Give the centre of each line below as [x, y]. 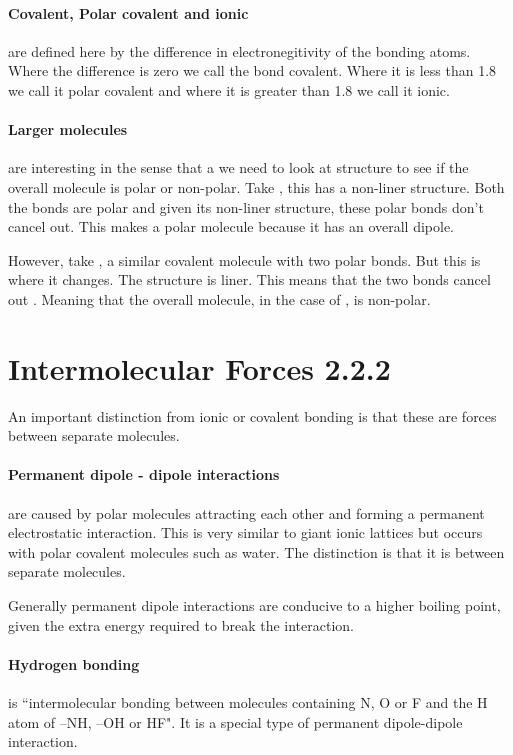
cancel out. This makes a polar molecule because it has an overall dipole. [231, 226]
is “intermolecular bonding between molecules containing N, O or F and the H [248, 702]
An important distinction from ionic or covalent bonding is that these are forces [252, 415]
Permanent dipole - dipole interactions [144, 474]
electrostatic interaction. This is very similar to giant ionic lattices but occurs [245, 532]
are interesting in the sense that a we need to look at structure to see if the [238, 167]
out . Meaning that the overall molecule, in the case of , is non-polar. [219, 298]
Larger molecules [68, 129]
